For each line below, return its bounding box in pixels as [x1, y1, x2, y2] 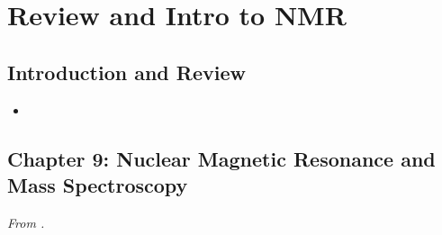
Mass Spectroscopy [7, 170, 188, 198]
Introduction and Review [7, 58, 246, 86]
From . [7, 212, 45, 231]
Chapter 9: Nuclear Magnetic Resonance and [7, 144, 436, 172]
